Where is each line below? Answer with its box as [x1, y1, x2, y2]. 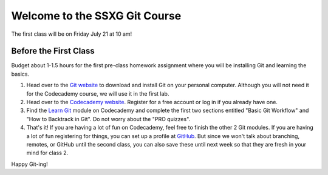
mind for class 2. [26, 149, 69, 157]
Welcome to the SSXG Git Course [11, 9, 182, 22]
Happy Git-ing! [11, 160, 48, 168]
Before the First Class [11, 46, 95, 56]
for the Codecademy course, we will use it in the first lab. [26, 90, 169, 97]
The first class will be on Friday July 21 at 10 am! [11, 30, 132, 38]
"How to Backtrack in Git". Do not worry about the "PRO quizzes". [26, 115, 191, 122]
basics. [11, 70, 30, 78]
